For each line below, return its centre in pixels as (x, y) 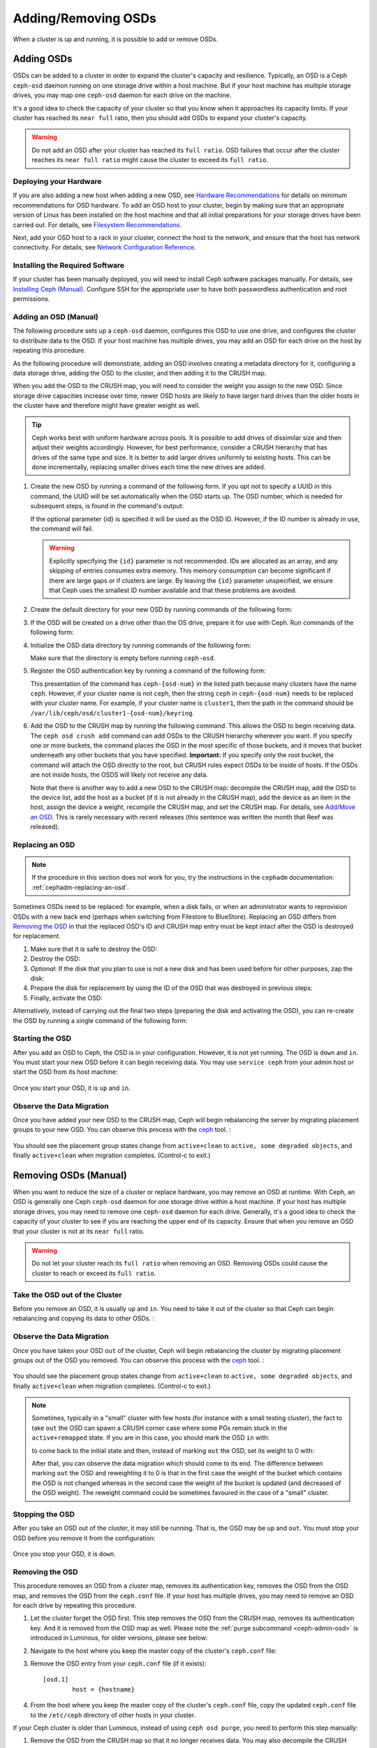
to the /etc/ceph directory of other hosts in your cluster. (113, 1715)
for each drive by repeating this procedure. (75, 1605)
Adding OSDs (43, 59)
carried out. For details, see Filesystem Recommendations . (97, 224)
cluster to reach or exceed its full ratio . (94, 1273)
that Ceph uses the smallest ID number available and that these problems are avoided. (173, 590)
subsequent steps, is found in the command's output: (107, 506)
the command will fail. (62, 529)
